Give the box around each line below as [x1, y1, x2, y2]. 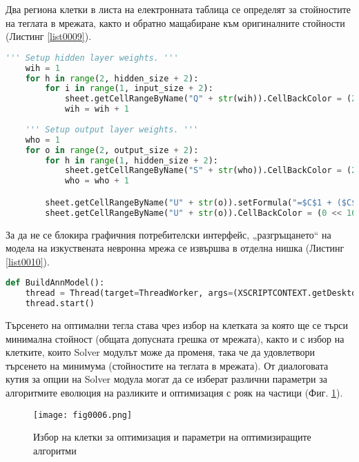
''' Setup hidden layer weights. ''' [6, 52, 179, 63]
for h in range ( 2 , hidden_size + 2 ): [25, 73, 199, 83]
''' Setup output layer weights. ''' [25, 124, 199, 134]
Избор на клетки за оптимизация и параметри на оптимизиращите [33, 430, 311, 444]
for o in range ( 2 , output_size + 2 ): [25, 145, 199, 155]
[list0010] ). [6, 254, 50, 268]
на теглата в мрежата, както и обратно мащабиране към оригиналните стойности [6, 15, 345, 30]
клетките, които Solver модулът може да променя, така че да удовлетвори [6, 345, 316, 359]
